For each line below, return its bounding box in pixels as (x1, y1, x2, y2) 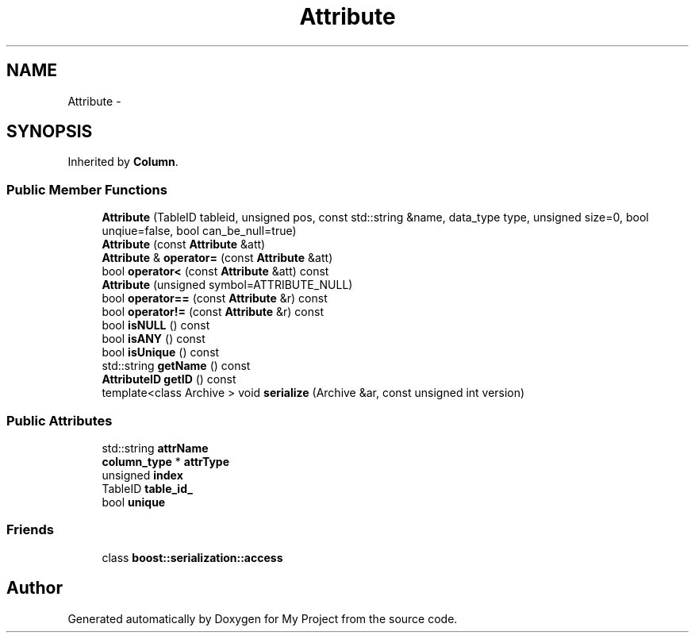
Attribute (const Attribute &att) (102, 237, 266, 252)
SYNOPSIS (6, 121, 93, 142)
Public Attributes (6, 412, 113, 429)
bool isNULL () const (102, 318, 210, 333)
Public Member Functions (6, 181, 167, 198)
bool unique (102, 495, 166, 509)
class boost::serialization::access (102, 550, 283, 564)
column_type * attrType (102, 454, 230, 468)
